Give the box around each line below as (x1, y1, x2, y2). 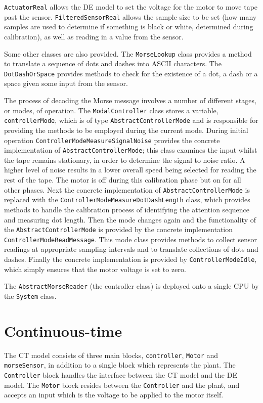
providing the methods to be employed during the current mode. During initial (4, 124, 248, 135)
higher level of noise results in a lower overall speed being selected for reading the (4, 164, 256, 175)
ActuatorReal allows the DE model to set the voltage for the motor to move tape (4, 2, 258, 12)
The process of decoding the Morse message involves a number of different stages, (4, 95, 256, 105)
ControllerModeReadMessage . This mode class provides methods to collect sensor (4, 234, 257, 244)
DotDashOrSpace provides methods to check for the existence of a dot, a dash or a (4, 68, 258, 78)
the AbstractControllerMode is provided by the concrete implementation (4, 224, 233, 235)
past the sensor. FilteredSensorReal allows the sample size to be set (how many (4, 11, 257, 22)
